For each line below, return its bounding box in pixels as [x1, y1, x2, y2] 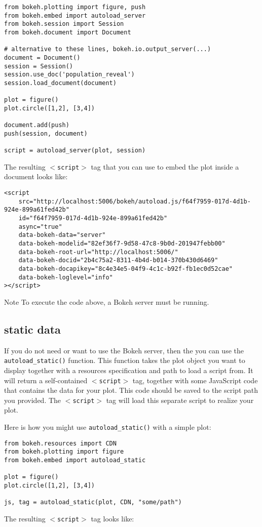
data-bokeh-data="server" [18, 231, 106, 239]
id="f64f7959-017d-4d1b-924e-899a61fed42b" [18, 215, 168, 222]
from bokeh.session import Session [4, 20, 124, 28]
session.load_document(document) [4, 79, 117, 87]
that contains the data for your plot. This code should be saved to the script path [4, 385, 258, 395]
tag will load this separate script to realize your [106, 394, 254, 405]
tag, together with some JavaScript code [132, 375, 258, 385]
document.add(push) [4, 121, 69, 129]
